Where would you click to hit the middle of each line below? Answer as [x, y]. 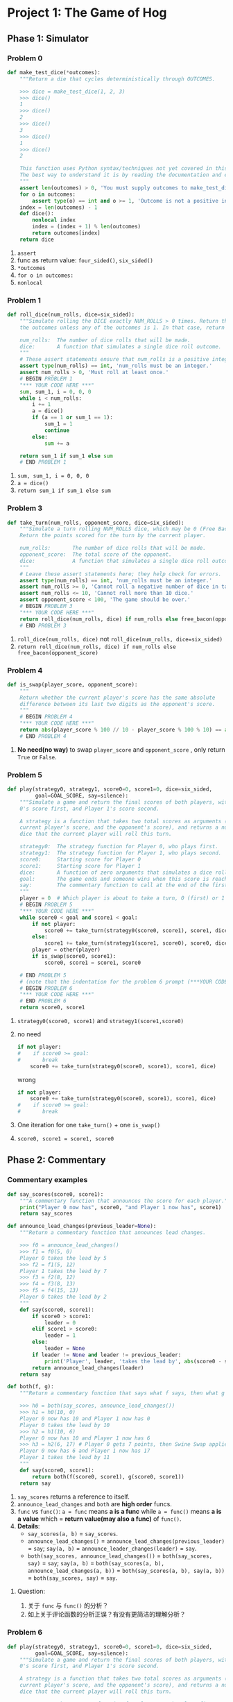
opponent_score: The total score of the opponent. [96, 555]
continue [57, 430]
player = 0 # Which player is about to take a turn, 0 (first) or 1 [122, 898]
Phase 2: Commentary [57, 1160]
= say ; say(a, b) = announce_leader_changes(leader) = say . [112, 1548]
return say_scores [46, 1214]
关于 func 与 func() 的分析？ [68, 1606]
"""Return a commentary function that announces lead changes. [113, 1233]
